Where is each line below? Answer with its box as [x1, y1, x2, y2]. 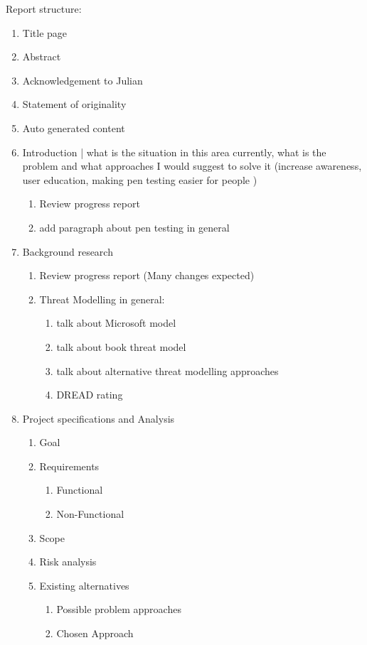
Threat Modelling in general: [39, 291, 165, 306]
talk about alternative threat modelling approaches [56, 363, 279, 378]
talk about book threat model [56, 339, 186, 354]
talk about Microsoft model [56, 315, 176, 330]
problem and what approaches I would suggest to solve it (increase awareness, [22, 158, 362, 173]
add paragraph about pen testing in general [39, 219, 230, 234]
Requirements [39, 458, 100, 473]
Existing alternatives [39, 578, 129, 592]
